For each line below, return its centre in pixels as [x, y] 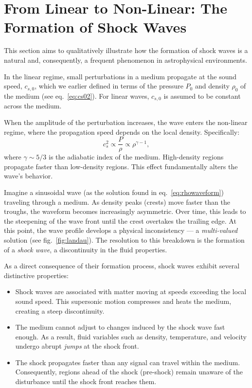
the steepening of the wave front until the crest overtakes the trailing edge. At [120, 220]
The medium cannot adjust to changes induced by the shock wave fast [120, 327]
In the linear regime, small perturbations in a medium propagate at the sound [120, 76]
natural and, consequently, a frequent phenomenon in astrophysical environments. [126, 60]
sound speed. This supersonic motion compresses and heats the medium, [123, 301]
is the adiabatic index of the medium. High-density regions [136, 157]
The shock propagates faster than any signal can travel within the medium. [128, 362]
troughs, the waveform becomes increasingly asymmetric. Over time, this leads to [125, 211]
